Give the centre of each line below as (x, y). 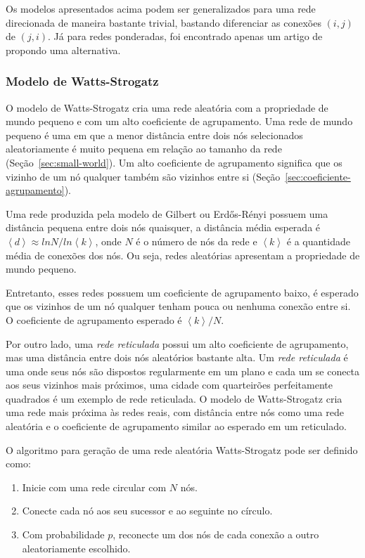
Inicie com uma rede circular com (94, 487)
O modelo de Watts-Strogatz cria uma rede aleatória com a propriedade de (167, 107)
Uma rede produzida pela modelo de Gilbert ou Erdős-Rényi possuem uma (167, 213)
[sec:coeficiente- (318, 176)
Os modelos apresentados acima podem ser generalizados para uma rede (161, 8)
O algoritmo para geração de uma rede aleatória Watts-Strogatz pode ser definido (182, 449)
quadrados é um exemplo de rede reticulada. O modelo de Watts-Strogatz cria (174, 398)
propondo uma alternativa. (63, 50)
